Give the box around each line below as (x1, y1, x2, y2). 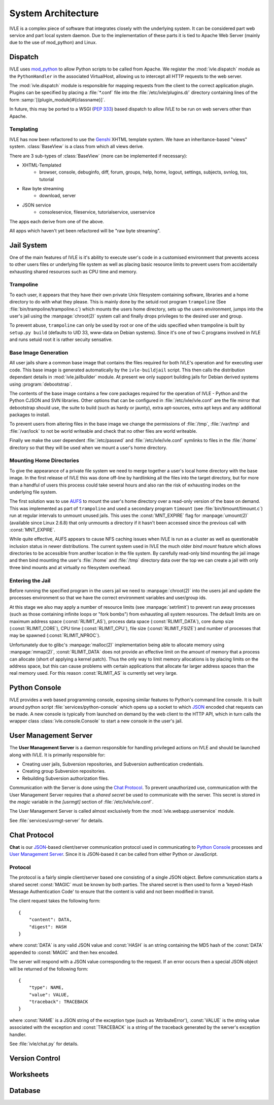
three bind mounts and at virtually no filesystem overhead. (9, 564, 131, 570)
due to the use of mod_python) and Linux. (9, 40, 97, 46)
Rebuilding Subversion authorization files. (22, 775, 109, 781)
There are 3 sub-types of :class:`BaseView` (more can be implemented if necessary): (9, 153, 188, 159)
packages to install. (9, 411, 50, 418)
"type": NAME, (28, 985, 64, 990)
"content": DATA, (28, 917, 72, 923)
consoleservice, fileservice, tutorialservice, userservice (39, 209, 155, 215)
